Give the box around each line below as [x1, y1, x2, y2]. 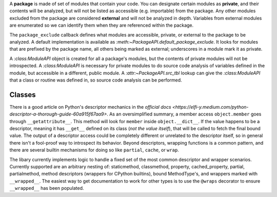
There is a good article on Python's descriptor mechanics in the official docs [9, 104, 171, 110]
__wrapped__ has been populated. [9, 185, 84, 191]
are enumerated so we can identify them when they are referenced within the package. [9, 22, 194, 28]
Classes [9, 90, 36, 99]
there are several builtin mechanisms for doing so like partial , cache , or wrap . [9, 147, 179, 153]
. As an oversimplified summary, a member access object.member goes [107, 111, 262, 117]
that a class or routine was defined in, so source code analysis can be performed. [9, 77, 182, 83]
